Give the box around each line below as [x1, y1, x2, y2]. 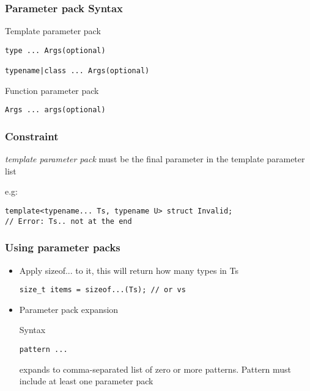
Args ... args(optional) [5, 106, 106, 115]
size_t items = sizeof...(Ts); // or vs [19, 285, 186, 295]
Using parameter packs [5, 240, 120, 255]
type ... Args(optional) [5, 46, 106, 55]
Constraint [5, 128, 59, 143]
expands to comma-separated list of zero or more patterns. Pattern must [19, 362, 291, 375]
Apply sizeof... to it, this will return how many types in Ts [19, 264, 238, 276]
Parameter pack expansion [19, 303, 119, 315]
